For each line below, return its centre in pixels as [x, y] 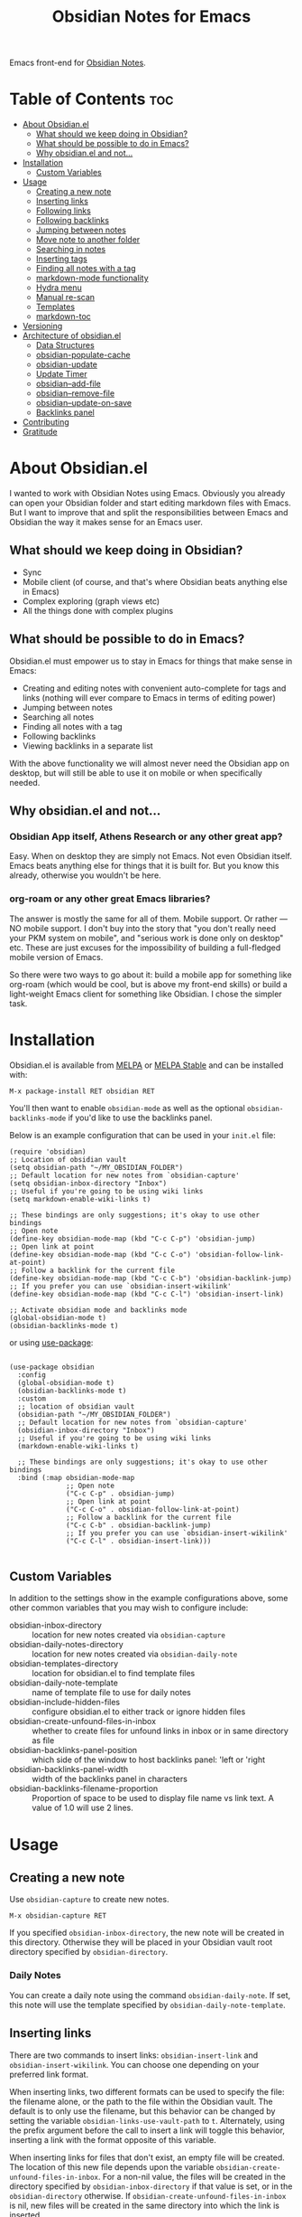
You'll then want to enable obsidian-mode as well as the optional [127, 1108]
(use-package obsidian [52, 1367]
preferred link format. [49, 2074]
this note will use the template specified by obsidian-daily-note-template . [147, 2005]
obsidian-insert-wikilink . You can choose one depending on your [134, 2064]
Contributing [46, 422]
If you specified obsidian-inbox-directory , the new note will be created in [147, 1933]
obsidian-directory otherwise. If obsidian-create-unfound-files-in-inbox [148, 2195]
